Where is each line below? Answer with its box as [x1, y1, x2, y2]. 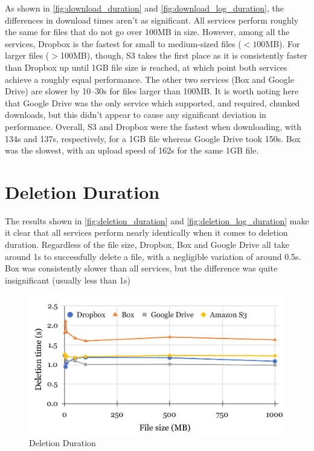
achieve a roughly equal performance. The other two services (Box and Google [5, 73, 294, 85]
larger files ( [5, 49, 50, 62]
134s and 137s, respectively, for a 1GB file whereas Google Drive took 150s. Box [5, 132, 301, 144]
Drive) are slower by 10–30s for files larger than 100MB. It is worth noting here [5, 85, 299, 97]
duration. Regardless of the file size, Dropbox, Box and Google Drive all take [5, 238, 290, 251]
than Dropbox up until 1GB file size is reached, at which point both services [5, 60, 287, 73]
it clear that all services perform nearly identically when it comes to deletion [5, 226, 288, 239]
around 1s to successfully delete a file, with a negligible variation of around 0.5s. [5, 250, 301, 262]
